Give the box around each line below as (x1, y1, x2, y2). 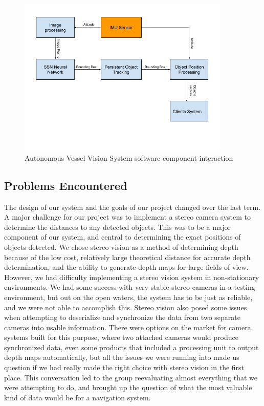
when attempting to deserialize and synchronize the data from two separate (4, 312, 240, 323)
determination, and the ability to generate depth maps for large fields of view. (4, 262, 249, 272)
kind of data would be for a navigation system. (4, 392, 151, 402)
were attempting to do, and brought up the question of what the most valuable (4, 382, 252, 393)
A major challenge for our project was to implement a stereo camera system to (4, 211, 251, 222)
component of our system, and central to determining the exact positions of (4, 231, 241, 242)
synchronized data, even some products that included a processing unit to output (4, 341, 259, 352)
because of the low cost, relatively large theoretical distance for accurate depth (4, 251, 251, 262)
